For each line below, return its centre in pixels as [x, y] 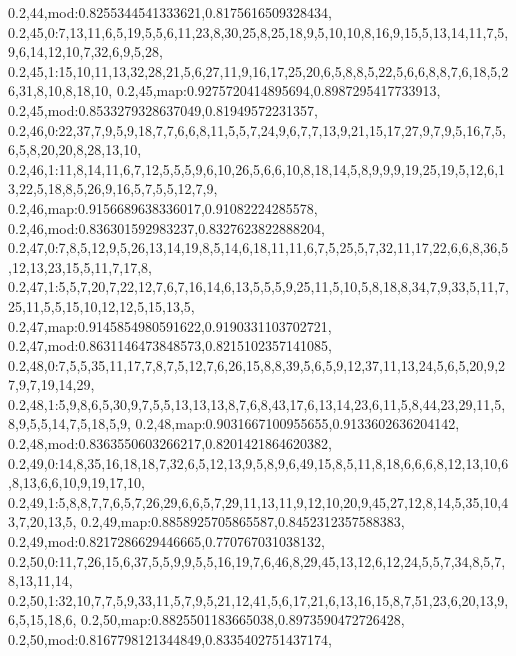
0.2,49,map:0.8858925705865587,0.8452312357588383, [243, 521]
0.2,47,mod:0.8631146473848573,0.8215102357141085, [170, 345]
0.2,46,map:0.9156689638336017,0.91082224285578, [163, 207]
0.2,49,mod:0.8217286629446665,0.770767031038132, [166, 541]
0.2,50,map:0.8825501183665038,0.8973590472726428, [243, 619]
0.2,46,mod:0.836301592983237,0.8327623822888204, [166, 227]
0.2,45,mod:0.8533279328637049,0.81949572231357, [163, 109]
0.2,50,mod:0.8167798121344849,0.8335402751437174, [170, 639]
